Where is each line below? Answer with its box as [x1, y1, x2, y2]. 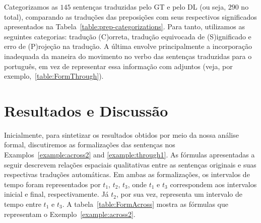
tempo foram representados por [4, 179, 101, 189]
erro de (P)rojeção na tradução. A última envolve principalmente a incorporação [4, 41, 252, 51]
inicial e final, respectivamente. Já [4, 189, 109, 199]
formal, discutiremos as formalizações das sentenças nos [4, 139, 175, 150]
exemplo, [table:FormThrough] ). [4, 71, 104, 81]
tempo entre [4, 199, 41, 209]
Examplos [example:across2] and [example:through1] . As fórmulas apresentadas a [4, 149, 255, 160]
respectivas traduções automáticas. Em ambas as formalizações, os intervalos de [4, 169, 250, 180]
